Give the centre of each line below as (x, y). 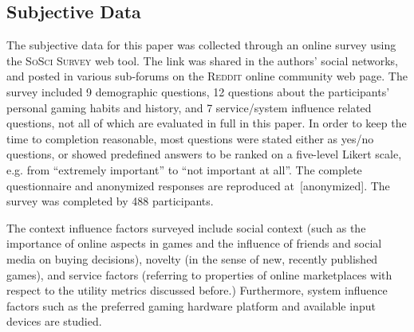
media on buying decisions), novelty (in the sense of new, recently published (192, 258)
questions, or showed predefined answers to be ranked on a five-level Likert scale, (204, 154)
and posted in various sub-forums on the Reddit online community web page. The (207, 76)
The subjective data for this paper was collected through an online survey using (201, 45)
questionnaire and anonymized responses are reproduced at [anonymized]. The (198, 185)
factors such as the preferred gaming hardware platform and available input (191, 305)
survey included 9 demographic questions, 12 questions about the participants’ (198, 91)
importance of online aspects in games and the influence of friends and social (194, 243)
